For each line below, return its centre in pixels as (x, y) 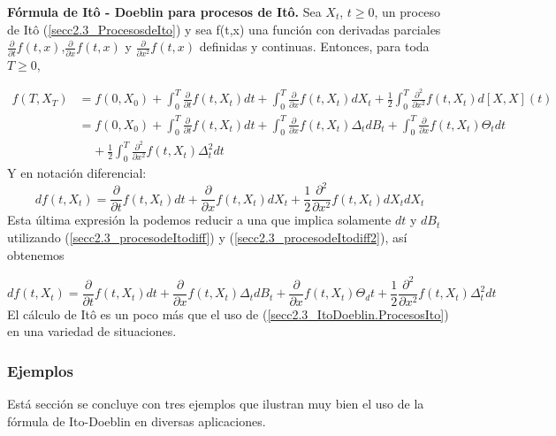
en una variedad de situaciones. (92, 331)
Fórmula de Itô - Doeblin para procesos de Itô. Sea (164, 11)
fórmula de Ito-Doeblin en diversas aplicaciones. (137, 421)
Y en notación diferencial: (77, 173)
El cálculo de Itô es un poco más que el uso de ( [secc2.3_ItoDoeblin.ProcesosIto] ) (228, 314)
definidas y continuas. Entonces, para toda (314, 46)
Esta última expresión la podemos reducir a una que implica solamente (199, 220)
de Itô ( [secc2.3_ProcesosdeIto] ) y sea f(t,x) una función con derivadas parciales (224, 29)
